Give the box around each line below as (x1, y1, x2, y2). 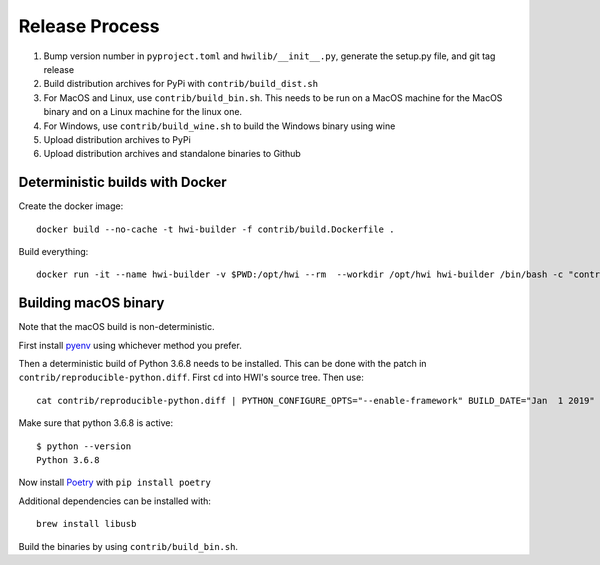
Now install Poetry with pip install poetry (18, 476, 212, 489)
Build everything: (18, 245, 89, 257)
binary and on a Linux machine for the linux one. (43, 106, 243, 118)
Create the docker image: (18, 200, 124, 212)
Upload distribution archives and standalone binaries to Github (43, 148, 302, 160)
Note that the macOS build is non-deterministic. (18, 321, 215, 333)
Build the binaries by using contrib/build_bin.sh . (18, 540, 239, 552)
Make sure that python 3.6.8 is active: (18, 417, 174, 429)
